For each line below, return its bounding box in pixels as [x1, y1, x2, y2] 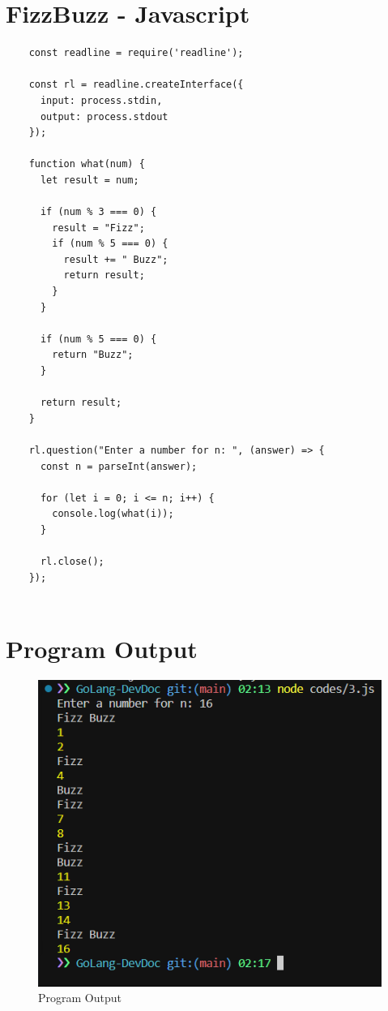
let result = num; [40, 174, 139, 186]
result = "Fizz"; [52, 222, 145, 234]
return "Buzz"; [52, 349, 134, 361]
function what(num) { [28, 158, 145, 170]
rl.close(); [40, 556, 104, 568]
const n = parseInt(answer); [40, 460, 198, 472]
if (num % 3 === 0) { [40, 206, 157, 218]
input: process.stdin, [40, 94, 163, 106]
